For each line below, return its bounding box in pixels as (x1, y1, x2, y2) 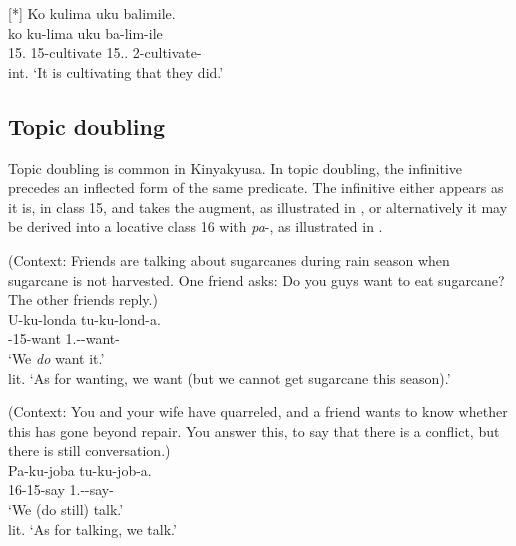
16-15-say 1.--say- (8, 479, 114, 500)
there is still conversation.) (8, 440, 171, 461)
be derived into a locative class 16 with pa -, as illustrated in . (8, 216, 383, 237)
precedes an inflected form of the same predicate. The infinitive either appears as (8, 177, 504, 198)
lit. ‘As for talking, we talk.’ (8, 518, 177, 539)
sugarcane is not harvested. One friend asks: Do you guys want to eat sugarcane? (8, 269, 505, 290)
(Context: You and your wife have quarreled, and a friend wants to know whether (8, 401, 508, 422)
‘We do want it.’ (8, 347, 105, 368)
